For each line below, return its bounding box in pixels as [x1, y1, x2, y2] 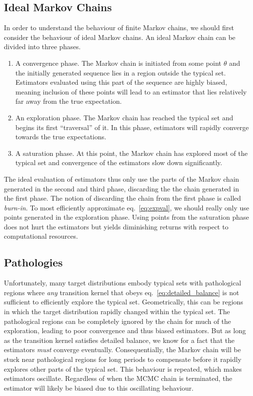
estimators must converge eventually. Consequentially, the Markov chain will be [4, 344, 241, 355]
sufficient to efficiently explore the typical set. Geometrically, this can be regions [4, 297, 243, 307]
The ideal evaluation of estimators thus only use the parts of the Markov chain [4, 173, 239, 184]
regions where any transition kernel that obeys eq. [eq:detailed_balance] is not [4, 287, 239, 297]
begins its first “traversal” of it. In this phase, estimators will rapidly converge [15, 122, 249, 132]
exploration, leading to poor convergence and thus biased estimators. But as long [4, 325, 246, 336]
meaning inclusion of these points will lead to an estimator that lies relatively [15, 86, 247, 96]
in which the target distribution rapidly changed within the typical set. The [4, 306, 230, 317]
